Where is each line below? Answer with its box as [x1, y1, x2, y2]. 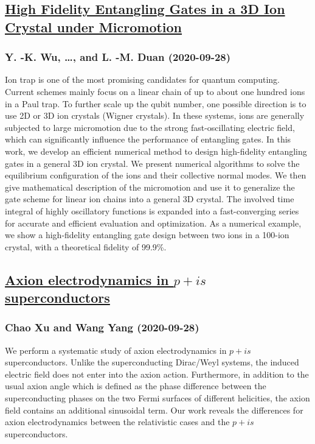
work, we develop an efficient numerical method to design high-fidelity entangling [5, 144, 307, 157]
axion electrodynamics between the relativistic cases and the [5, 415, 230, 428]
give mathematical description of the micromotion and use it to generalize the [5, 180, 295, 193]
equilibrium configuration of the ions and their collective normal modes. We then [5, 169, 306, 181]
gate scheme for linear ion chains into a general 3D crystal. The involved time [5, 192, 294, 205]
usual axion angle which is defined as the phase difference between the [5, 379, 266, 392]
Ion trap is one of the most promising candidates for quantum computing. [5, 73, 280, 86]
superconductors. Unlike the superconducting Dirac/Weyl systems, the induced [5, 356, 299, 368]
